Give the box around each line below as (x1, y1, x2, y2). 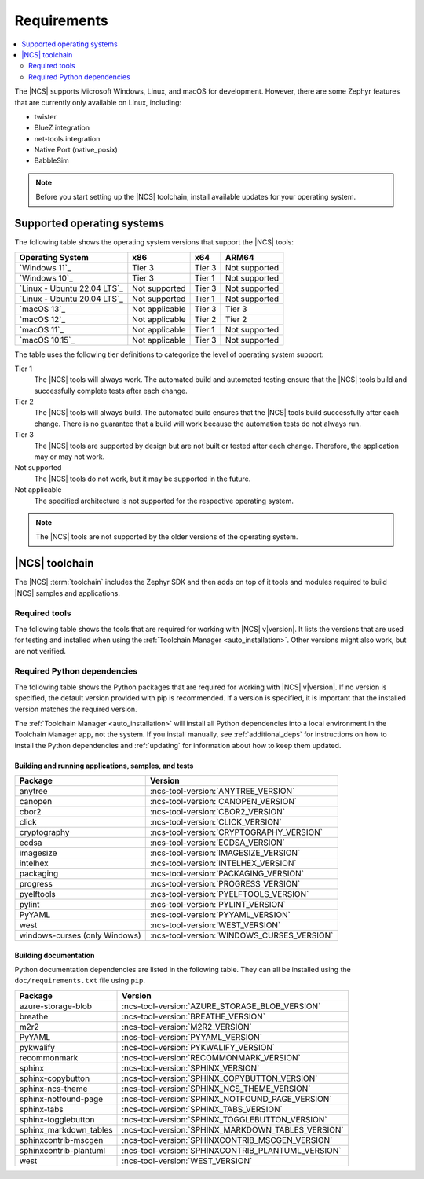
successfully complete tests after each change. (34, 386, 188, 395)
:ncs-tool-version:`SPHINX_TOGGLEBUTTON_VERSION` (122, 1114, 327, 1125)
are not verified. (14, 646, 67, 656)
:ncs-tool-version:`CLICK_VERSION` (149, 817, 282, 828)
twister (34, 112, 57, 121)
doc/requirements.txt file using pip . (14, 975, 145, 986)
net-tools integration (34, 134, 101, 143)
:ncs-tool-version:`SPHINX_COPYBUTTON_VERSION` (122, 1073, 318, 1084)
